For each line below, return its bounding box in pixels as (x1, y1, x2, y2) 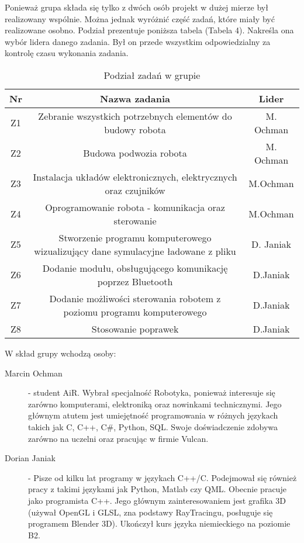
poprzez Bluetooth (97, 274, 173, 288)
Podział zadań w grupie (103, 68, 201, 82)
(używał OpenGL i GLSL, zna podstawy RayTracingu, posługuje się (28, 506, 273, 518)
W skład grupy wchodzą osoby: (5, 347, 116, 359)
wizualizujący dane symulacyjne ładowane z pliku (34, 244, 236, 258)
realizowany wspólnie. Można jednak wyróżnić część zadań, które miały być (5, 12, 275, 25)
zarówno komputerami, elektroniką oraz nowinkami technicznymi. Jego (28, 397, 282, 410)
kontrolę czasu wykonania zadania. (5, 47, 129, 59)
